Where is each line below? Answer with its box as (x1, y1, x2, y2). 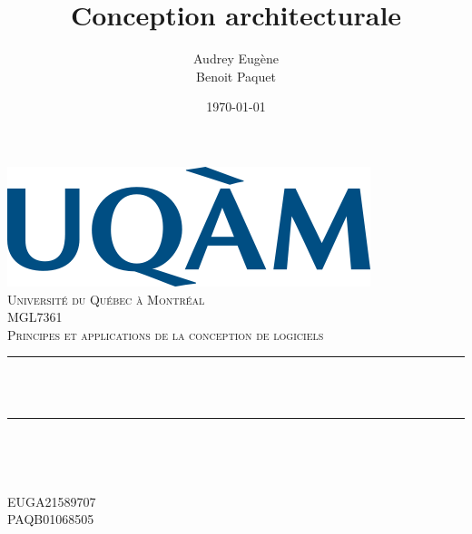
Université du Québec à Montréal (7, 289, 205, 308)
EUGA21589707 (7, 491, 96, 510)
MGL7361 (7, 307, 63, 326)
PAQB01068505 (7, 510, 94, 529)
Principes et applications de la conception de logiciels (7, 325, 324, 344)
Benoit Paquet (196, 66, 276, 85)
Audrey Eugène (193, 49, 279, 68)
